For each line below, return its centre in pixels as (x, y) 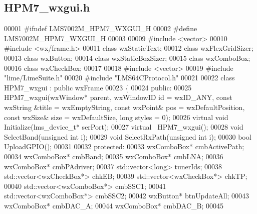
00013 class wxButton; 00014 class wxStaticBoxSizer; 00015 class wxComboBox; (127, 58)
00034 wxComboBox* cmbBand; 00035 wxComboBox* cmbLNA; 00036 (114, 156)
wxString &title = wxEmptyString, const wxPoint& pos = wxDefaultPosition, (124, 107)
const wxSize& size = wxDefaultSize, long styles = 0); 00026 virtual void (116, 117)
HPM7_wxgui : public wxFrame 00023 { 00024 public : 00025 (98, 87)
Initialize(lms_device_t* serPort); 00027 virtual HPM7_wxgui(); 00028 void (124, 127)
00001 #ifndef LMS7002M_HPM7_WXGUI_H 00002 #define (101, 28)
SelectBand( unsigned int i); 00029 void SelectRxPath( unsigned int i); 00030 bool (128, 136)
